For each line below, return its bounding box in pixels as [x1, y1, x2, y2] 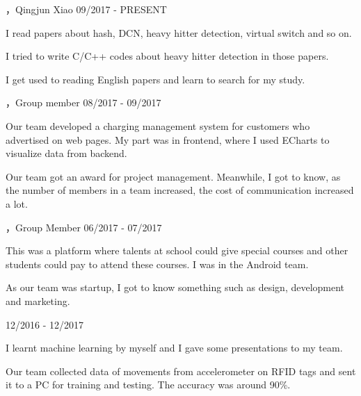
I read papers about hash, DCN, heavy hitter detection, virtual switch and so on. [6, 25, 352, 40]
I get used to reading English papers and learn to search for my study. [6, 72, 305, 86]
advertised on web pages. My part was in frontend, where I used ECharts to [6, 132, 330, 147]
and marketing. [6, 293, 70, 308]
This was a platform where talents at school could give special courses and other [6, 243, 348, 258]
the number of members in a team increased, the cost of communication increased [6, 183, 354, 197]
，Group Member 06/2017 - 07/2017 [6, 220, 162, 234]
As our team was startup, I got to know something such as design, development [6, 280, 345, 295]
